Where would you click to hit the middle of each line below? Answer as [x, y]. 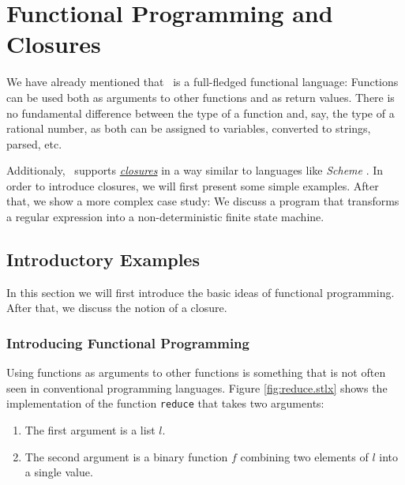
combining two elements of [304, 456]
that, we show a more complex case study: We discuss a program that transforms [203, 201]
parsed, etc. [34, 143]
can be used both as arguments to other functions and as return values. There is [201, 97]
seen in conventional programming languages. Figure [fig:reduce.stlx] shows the [197, 387]
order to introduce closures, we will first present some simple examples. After [193, 185]
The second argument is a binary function [126, 456]
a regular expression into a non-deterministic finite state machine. [165, 217]
